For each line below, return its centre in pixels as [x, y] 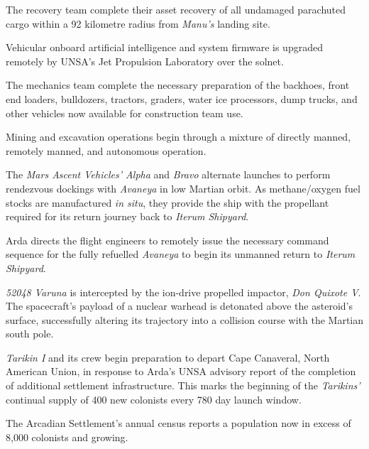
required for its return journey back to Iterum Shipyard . [127, 216]
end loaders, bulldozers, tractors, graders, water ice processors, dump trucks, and [182, 98]
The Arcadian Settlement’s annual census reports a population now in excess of [178, 423]
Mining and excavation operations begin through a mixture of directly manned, [178, 137]
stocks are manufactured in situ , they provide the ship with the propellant [167, 202]
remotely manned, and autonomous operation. [106, 150]
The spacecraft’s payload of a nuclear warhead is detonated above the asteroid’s [179, 306]
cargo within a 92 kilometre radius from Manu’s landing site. [138, 23]
